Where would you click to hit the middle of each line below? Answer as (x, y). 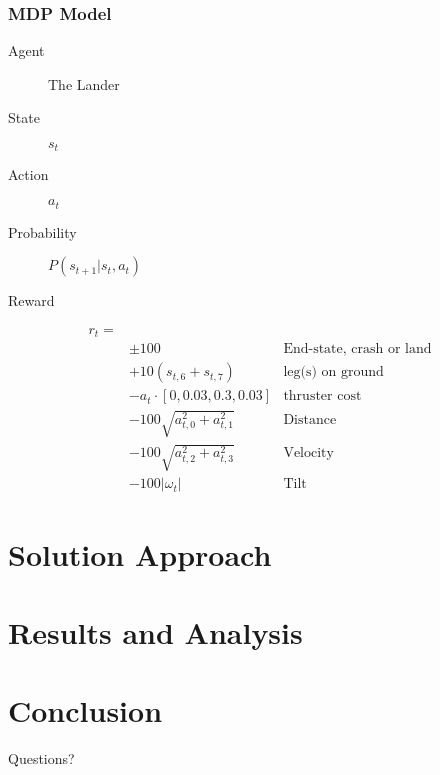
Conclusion (85, 710)
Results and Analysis (155, 632)
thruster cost (322, 396)
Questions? (41, 758)
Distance (310, 419)
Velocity (308, 453)
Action (28, 174)
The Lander (84, 83)
